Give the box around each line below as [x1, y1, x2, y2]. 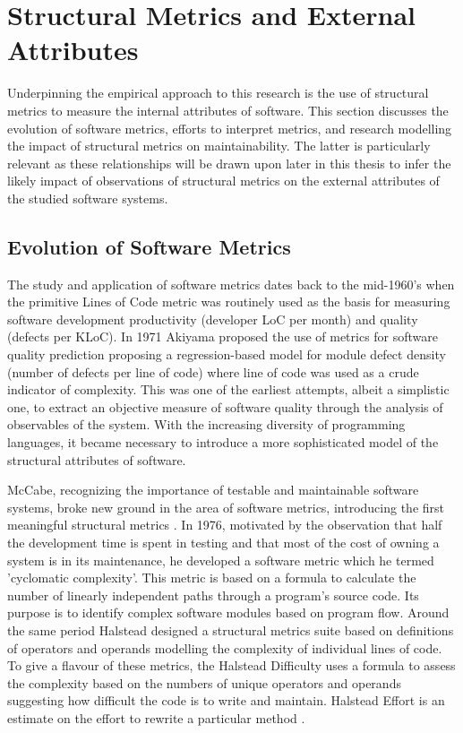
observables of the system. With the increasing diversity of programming [7, 415, 406, 434]
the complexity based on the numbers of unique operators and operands [7, 673, 401, 692]
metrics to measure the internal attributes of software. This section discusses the [7, 100, 449, 119]
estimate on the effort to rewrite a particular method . [7, 708, 305, 727]
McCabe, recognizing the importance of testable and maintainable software [7, 480, 419, 499]
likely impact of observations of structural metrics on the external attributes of [7, 171, 440, 190]
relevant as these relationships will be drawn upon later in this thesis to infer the [7, 153, 451, 172]
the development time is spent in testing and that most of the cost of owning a [7, 532, 440, 551]
